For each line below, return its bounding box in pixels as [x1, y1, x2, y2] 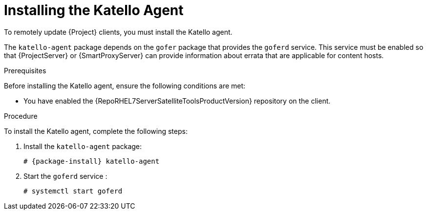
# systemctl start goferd [23, 187, 123, 195]
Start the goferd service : [23, 171, 107, 180]
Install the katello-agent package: [23, 142, 142, 150]
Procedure [4, 111, 38, 120]
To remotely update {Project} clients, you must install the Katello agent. [4, 27, 233, 36]
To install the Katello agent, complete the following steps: [4, 127, 188, 135]
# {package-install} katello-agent [23, 157, 160, 165]
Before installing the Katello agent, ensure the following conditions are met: [4, 81, 246, 90]
